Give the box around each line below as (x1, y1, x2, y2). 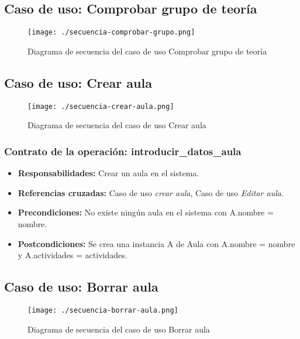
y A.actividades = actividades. (18, 249, 127, 261)
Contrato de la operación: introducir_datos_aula (4, 143, 242, 158)
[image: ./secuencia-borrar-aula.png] (27, 306, 178, 314)
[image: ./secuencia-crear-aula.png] (27, 102, 174, 111)
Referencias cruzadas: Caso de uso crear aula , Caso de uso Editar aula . (18, 186, 284, 198)
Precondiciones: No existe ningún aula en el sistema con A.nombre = (18, 206, 274, 218)
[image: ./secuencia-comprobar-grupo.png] (27, 28, 195, 37)
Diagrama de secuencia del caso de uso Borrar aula (27, 323, 210, 335)
